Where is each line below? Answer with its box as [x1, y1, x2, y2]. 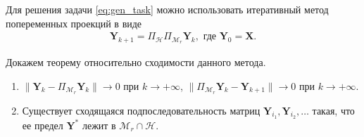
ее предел [22, 117, 63, 132]
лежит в [82, 117, 116, 132]
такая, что [312, 103, 355, 117]
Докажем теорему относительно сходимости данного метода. [6, 55, 266, 70]
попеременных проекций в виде [6, 15, 142, 30]
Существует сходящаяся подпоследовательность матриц [22, 103, 261, 117]
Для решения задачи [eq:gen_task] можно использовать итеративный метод [6, 2, 329, 16]
